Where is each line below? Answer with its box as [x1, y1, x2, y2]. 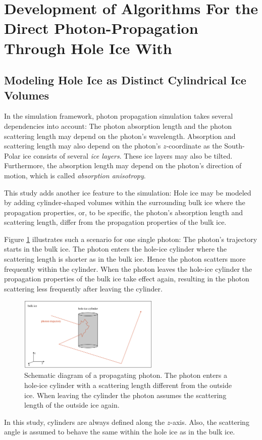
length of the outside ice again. [24, 400, 120, 410]
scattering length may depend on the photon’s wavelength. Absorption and [4, 130, 236, 141]
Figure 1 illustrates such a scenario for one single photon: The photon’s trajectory [4, 233, 257, 244]
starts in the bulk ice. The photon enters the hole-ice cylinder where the [4, 243, 227, 254]
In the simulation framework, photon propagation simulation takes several [4, 111, 233, 121]
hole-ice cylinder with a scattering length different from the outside [24, 380, 232, 390]
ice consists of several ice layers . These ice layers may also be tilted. [23, 150, 233, 161]
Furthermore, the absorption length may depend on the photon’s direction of [4, 160, 242, 171]
